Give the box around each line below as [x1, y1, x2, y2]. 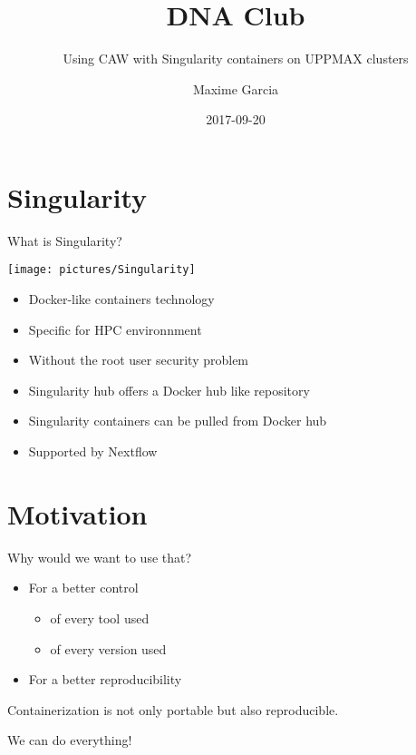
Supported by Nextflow [28, 442, 158, 461]
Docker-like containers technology [28, 289, 215, 309]
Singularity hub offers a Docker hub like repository [28, 380, 310, 399]
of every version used [50, 639, 167, 658]
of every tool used [50, 608, 150, 627]
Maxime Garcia [192, 79, 279, 98]
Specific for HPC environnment [28, 319, 202, 338]
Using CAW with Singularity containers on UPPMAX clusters [63, 49, 409, 68]
